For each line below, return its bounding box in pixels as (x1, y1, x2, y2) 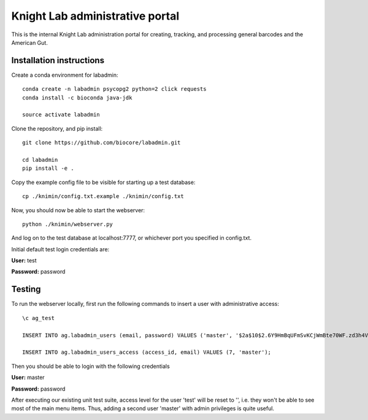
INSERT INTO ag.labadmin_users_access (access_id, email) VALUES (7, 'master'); (22, 349, 272, 356)
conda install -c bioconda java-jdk (22, 94, 132, 101)
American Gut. (11, 39, 48, 46)
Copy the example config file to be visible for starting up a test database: (11, 178, 196, 186)
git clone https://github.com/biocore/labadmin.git (22, 139, 181, 147)
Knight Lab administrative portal (11, 9, 180, 23)
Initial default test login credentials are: (11, 245, 110, 253)
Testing (11, 284, 41, 294)
